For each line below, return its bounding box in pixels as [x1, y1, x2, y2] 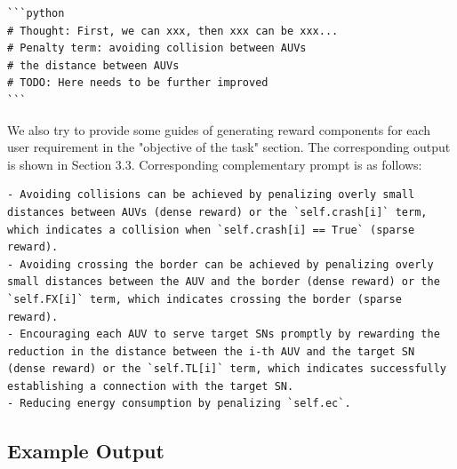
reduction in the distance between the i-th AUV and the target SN [7, 345, 415, 358]
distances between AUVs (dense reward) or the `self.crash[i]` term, [7, 205, 428, 219]
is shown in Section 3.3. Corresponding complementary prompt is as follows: [7, 155, 422, 173]
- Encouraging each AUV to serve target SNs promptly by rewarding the [7, 328, 440, 341]
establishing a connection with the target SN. [7, 379, 294, 393]
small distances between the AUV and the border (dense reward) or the [7, 275, 440, 289]
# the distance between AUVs [7, 59, 180, 72]
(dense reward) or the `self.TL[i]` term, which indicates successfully [7, 362, 446, 376]
